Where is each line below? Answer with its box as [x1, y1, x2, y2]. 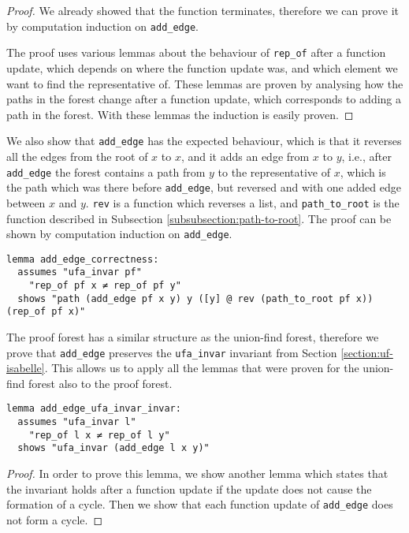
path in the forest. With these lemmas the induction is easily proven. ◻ [6, 106, 354, 122]
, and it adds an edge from [180, 147, 310, 164]
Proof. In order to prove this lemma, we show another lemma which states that [6, 465, 389, 482]
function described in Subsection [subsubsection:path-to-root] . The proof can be [6, 210, 392, 226]
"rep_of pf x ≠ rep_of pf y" [28, 280, 181, 292]
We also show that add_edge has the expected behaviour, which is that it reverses [6, 132, 402, 149]
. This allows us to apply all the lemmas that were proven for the [44, 360, 359, 376]
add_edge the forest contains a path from [6, 163, 206, 180]
